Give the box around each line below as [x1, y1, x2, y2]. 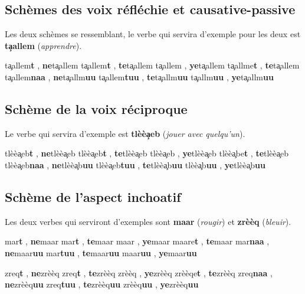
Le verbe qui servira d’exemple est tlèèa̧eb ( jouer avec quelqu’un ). [5, 127, 245, 139]
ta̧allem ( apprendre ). [5, 39, 82, 51]
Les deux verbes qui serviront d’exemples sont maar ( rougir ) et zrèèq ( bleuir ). [5, 215, 291, 227]
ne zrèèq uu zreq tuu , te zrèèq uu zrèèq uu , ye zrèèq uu [5, 278, 199, 290]
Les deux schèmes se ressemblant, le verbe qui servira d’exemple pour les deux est [5, 28, 301, 40]
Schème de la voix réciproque [5, 99, 188, 117]
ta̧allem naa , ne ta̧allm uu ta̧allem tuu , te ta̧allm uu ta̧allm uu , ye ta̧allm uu [5, 70, 274, 83]
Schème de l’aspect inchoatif [5, 187, 181, 205]
